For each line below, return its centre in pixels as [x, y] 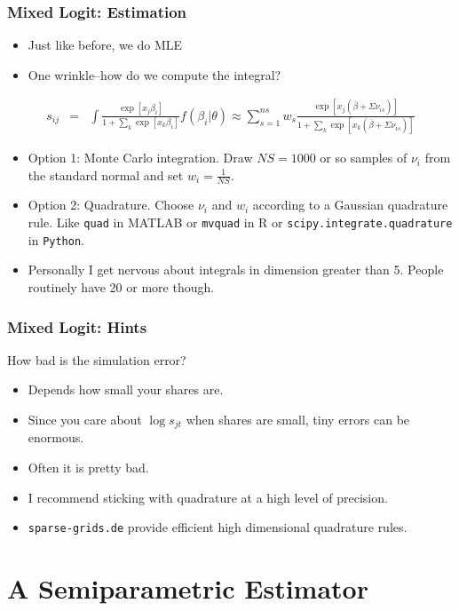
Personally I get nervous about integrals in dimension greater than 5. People [236, 270]
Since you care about [85, 419]
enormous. [56, 437]
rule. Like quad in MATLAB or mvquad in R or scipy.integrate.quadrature [240, 222]
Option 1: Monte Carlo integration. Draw [140, 158]
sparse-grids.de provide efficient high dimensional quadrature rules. [218, 527]
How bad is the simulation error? [97, 359]
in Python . [56, 239]
